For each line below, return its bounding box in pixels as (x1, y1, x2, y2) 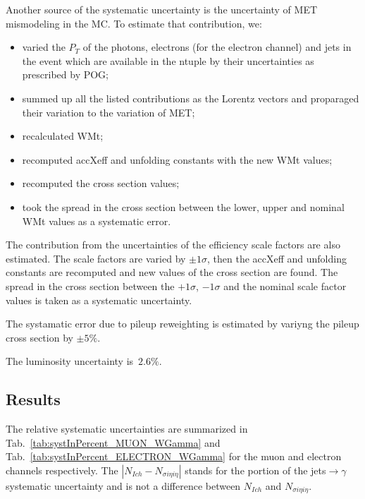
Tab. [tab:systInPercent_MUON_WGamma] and (6, 435, 221, 450)
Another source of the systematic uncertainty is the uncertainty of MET (6, 2, 318, 16)
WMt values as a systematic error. (22, 213, 171, 228)
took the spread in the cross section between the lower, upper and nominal (22, 199, 345, 214)
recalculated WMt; (22, 128, 104, 143)
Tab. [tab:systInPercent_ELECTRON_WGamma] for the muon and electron (6, 449, 342, 464)
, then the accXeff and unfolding (206, 251, 347, 265)
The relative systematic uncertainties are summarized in (6, 421, 248, 436)
